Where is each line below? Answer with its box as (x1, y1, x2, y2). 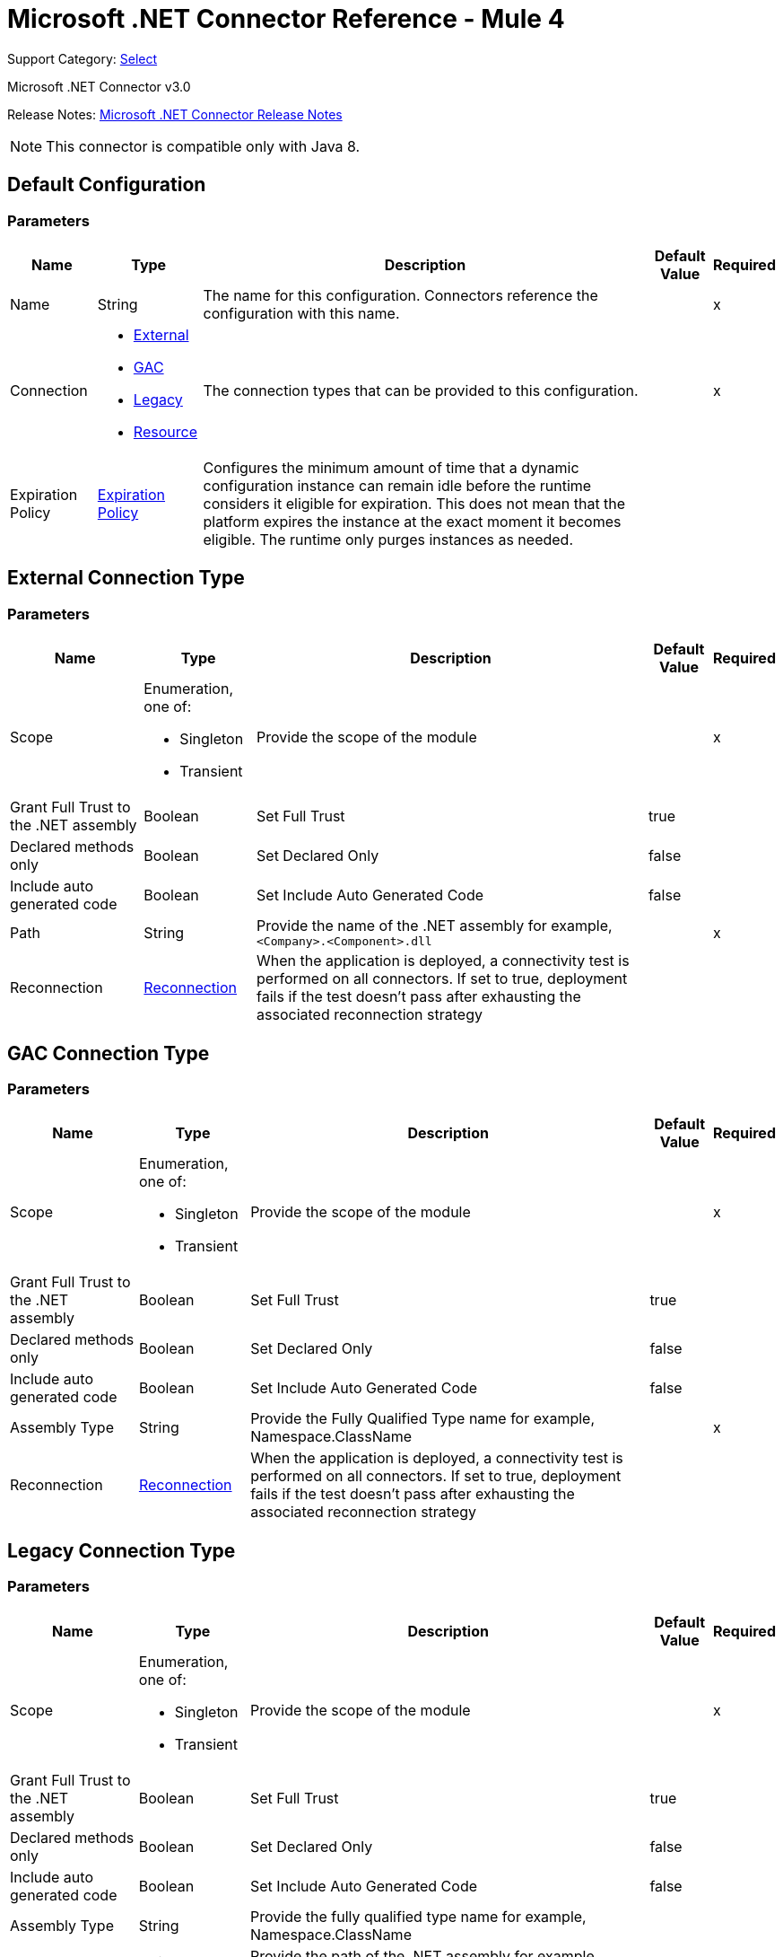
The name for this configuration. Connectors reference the (203, 285, 598, 304)
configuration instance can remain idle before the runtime (203, 476, 592, 495)
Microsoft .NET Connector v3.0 (7, 78, 191, 94)
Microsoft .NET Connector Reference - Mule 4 (7, 4, 565, 34)
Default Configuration (7, 173, 206, 197)
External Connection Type (7, 566, 245, 590)
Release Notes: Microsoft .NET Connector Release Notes (7, 106, 343, 122)
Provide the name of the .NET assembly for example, (257, 917, 613, 935)
